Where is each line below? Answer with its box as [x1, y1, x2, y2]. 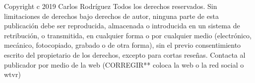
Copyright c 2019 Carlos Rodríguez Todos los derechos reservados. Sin [4, 1, 217, 11]
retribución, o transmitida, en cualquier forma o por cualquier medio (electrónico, [4, 30, 252, 40]
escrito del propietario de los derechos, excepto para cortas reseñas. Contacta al [4, 49, 246, 60]
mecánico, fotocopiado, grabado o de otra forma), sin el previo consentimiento [4, 40, 241, 50]
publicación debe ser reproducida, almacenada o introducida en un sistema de [4, 20, 240, 31]
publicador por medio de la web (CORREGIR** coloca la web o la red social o [4, 59, 244, 70]
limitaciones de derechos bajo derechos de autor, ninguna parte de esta [4, 10, 219, 21]
